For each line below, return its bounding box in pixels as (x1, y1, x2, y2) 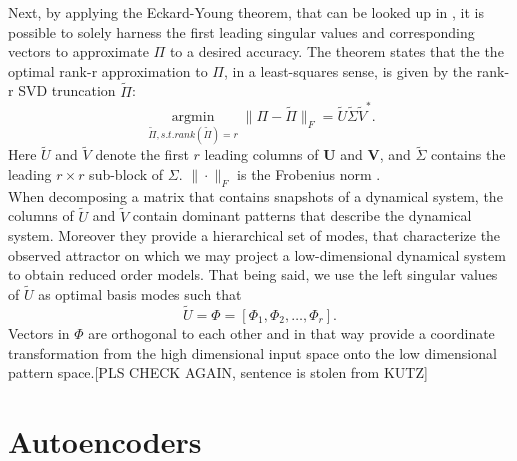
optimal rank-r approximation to (8, 60, 208, 81)
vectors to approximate (8, 41, 149, 62)
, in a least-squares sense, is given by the (223, 60, 473, 81)
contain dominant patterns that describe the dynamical (132, 205, 472, 226)
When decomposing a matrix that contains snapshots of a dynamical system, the (8, 185, 503, 206)
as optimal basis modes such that (38, 284, 242, 305)
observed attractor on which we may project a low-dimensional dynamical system (8, 244, 506, 265)
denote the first (95, 144, 189, 165)
